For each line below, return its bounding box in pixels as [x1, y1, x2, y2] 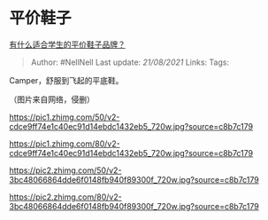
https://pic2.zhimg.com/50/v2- [9, 165, 122, 176]
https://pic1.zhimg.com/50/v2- [9, 112, 120, 122]
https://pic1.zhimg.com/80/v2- [9, 138, 121, 149]
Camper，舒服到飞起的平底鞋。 [9, 75, 124, 85]
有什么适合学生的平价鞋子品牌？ [9, 39, 126, 50]
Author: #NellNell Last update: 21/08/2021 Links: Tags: [30, 57, 230, 67]
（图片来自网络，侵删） [9, 94, 95, 105]
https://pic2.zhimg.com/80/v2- [9, 192, 122, 202]
